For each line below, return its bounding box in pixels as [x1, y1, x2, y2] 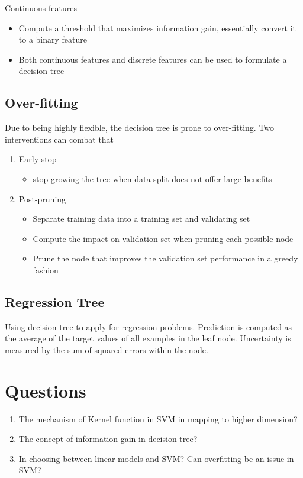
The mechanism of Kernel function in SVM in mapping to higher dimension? [18, 412, 298, 425]
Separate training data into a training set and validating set [33, 212, 250, 225]
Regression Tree [5, 292, 105, 311]
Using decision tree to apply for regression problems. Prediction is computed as [5, 320, 292, 332]
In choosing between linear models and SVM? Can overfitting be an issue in [18, 452, 294, 464]
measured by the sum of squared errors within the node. [5, 343, 208, 356]
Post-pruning [18, 192, 66, 205]
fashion [33, 263, 59, 276]
